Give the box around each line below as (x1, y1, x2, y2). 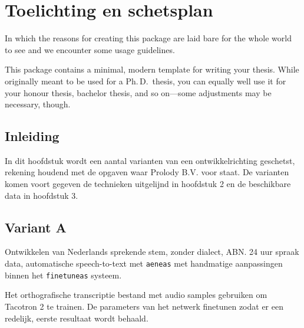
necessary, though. (5, 98, 71, 110)
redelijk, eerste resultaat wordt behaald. (5, 311, 148, 324)
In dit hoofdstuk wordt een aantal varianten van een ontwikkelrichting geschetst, (5, 154, 295, 166)
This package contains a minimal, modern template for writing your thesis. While (5, 63, 299, 76)
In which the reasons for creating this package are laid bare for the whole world (5, 32, 292, 44)
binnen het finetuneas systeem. (5, 268, 122, 281)
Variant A (5, 218, 67, 236)
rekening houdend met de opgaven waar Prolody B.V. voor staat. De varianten (5, 166, 289, 178)
